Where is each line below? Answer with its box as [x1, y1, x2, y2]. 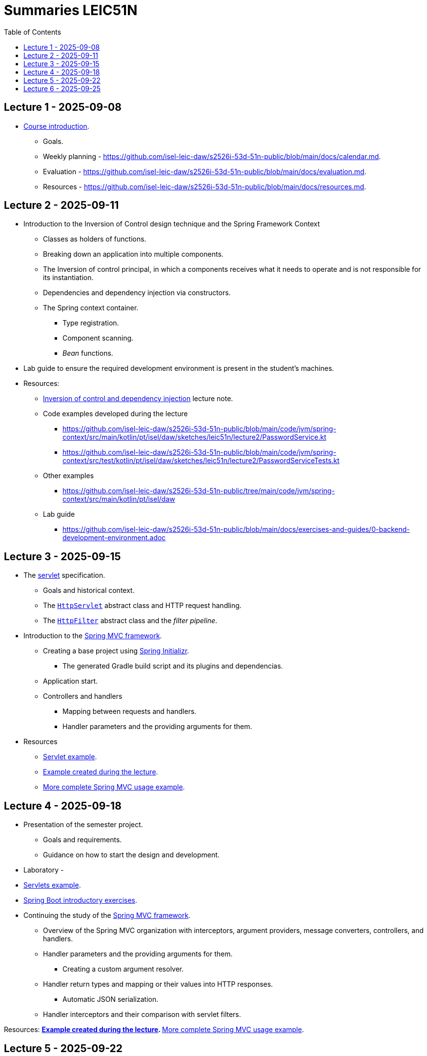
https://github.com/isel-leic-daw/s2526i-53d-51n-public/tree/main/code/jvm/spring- [62, 487, 335, 495]
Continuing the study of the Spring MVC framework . [23, 911, 191, 920]
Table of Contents [4, 27, 61, 36]
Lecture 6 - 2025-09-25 [23, 84, 101, 93]
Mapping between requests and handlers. [62, 707, 197, 716]
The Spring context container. [43, 304, 139, 312]
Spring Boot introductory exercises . [23, 896, 138, 905]
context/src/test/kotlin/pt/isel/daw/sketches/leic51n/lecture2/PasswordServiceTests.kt [62, 456, 340, 465]
